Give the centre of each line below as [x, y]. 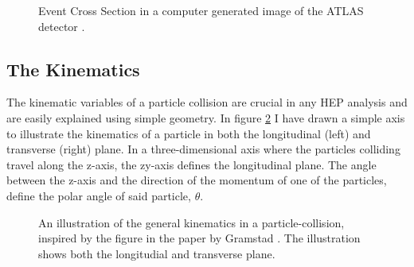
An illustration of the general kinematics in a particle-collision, [191, 222]
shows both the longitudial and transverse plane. [157, 253]
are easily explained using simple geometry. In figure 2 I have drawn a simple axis [206, 117]
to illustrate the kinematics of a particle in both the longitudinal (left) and [189, 133]
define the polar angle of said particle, [99, 195]
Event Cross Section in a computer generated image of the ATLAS [201, 10]
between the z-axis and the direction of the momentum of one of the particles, [197, 180]
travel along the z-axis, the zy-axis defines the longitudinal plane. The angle [191, 164]
